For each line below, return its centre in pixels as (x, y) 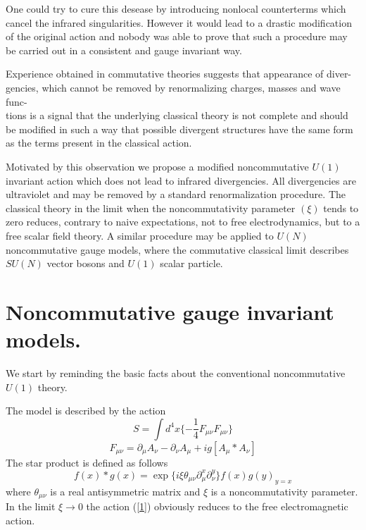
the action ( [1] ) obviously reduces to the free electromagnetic (217, 506)
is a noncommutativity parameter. (284, 491)
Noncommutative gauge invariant (170, 311)
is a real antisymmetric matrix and (125, 491)
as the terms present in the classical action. (99, 143)
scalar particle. (191, 263)
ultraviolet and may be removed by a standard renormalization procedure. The (176, 194)
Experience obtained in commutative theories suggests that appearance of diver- (179, 74)
